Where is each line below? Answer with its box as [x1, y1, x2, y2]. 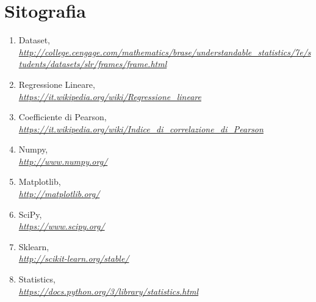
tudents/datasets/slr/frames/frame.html [18, 57, 167, 70]
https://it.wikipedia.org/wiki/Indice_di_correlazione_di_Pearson [18, 122, 264, 135]
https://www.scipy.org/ [18, 220, 105, 232]
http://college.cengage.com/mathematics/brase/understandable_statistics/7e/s [18, 45, 311, 58]
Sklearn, [18, 240, 49, 253]
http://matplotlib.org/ [18, 187, 100, 200]
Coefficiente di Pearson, [18, 110, 107, 123]
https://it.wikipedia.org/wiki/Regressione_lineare [18, 90, 201, 102]
